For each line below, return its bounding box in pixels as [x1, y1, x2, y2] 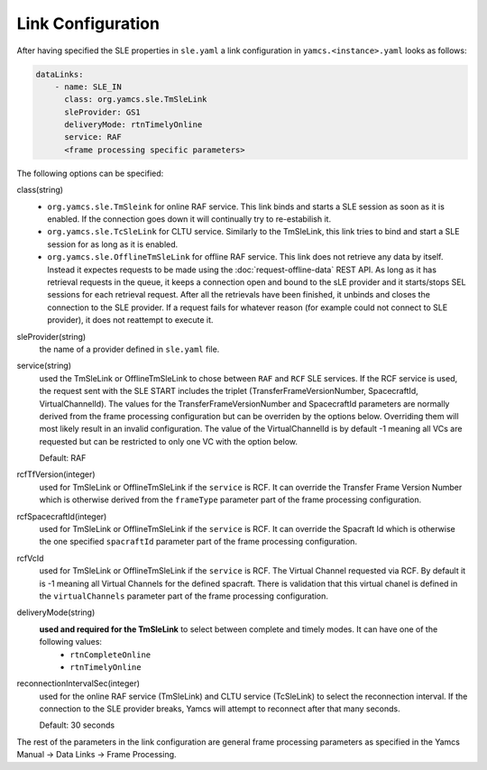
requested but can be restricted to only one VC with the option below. [39, 435, 298, 446]
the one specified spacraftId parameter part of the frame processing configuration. [39, 536, 358, 547]
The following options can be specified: [16, 168, 164, 179]
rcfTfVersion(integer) [16, 469, 96, 480]
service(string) [16, 361, 72, 371]
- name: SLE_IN [54, 81, 122, 92]
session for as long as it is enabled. [47, 239, 179, 250]
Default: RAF [39, 453, 87, 463]
